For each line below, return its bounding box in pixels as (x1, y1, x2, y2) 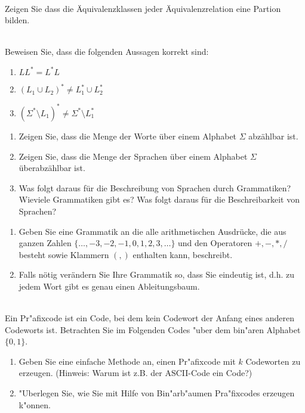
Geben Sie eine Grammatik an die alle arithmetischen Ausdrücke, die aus (19, 225, 286, 237)
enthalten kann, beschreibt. (133, 248, 233, 260)
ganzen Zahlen (19, 237, 72, 249)
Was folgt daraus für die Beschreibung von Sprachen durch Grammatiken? (19, 181, 291, 194)
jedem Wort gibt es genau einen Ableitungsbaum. (19, 280, 200, 292)
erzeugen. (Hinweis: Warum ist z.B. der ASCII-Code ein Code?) (19, 367, 252, 379)
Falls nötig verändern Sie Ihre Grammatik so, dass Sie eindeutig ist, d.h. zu (19, 268, 295, 281)
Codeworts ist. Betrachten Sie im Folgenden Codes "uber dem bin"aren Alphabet (5, 323, 301, 336)
